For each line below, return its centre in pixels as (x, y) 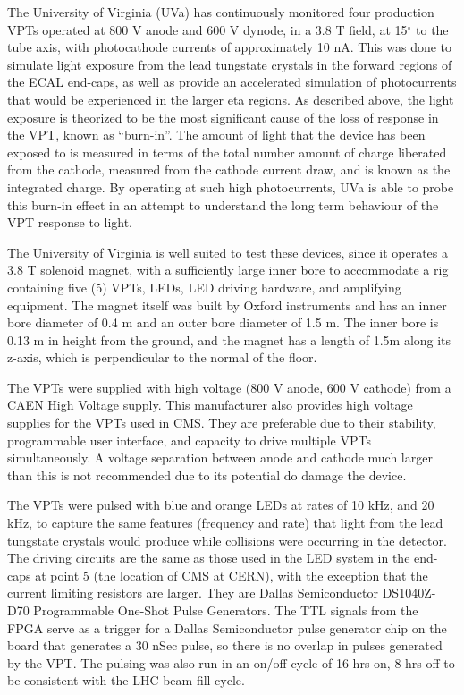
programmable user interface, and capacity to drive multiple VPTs (189, 440)
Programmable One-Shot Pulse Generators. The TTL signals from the (226, 610)
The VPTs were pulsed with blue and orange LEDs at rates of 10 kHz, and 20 (221, 505)
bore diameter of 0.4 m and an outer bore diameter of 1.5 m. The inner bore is (223, 322)
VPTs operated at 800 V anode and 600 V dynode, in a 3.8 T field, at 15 (207, 29)
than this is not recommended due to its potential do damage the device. (207, 475)
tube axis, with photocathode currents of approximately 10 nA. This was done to (230, 47)
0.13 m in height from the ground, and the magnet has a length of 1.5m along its (229, 339)
